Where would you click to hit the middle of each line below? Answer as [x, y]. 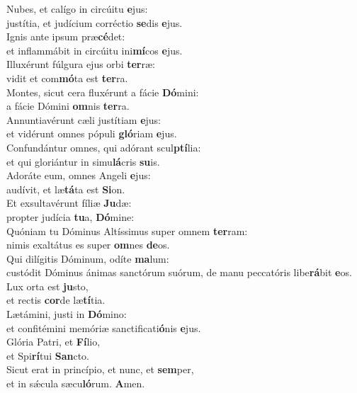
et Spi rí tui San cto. [48, 355]
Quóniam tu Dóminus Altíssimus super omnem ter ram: [127, 230]
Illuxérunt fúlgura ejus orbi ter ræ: [81, 64]
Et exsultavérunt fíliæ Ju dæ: [69, 203]
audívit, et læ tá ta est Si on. [66, 189]
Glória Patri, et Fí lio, [53, 342]
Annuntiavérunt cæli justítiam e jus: [84, 119]
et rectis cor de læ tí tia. [56, 300]
